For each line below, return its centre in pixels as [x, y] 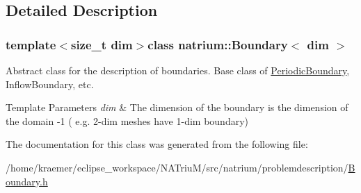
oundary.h [27, 181]
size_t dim [102, 44]
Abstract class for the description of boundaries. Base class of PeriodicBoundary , [178, 70]
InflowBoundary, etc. [50, 84]
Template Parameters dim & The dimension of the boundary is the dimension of [177, 107]
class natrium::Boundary [218, 44]
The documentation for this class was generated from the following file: [157, 144]
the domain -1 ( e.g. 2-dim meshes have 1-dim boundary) [127, 120]
